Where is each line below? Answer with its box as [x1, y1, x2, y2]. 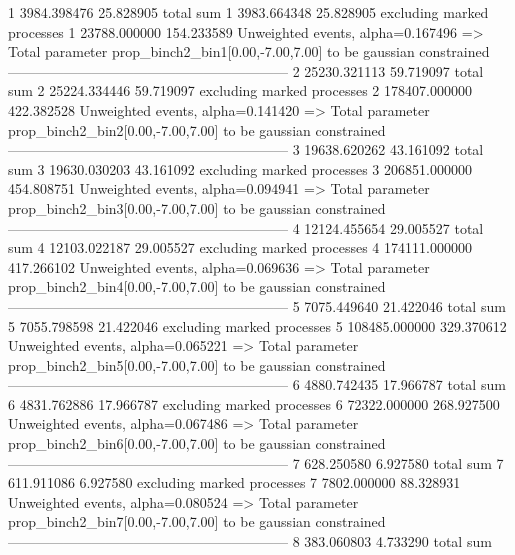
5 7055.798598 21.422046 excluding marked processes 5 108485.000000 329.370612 [8, 315, 507, 336]
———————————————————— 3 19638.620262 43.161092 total [8, 139, 484, 160]
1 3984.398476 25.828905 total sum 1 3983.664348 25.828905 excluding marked [8, 2, 489, 22]
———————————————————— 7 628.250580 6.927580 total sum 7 [8, 452, 504, 473]
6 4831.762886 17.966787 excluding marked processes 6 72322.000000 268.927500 [8, 393, 500, 414]
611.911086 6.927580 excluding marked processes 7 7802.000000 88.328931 [8, 472, 461, 493]
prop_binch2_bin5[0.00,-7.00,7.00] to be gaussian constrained [8, 354, 386, 375]
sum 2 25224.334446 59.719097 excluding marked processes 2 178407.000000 [8, 80, 472, 101]
